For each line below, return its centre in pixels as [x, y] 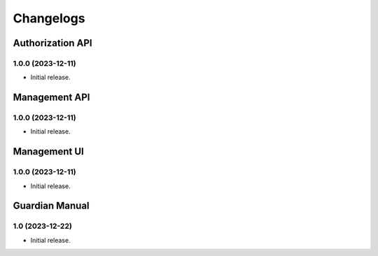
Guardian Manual [51, 206]
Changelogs [49, 18]
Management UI [48, 151]
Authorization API [52, 43]
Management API [51, 98]
